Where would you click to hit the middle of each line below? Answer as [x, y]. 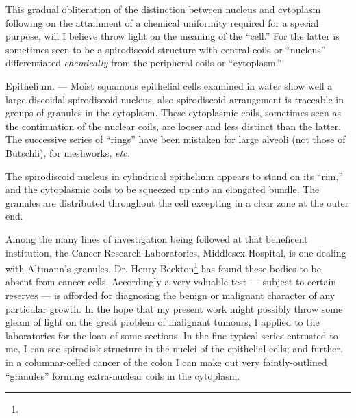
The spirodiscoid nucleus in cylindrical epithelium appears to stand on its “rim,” [174, 175]
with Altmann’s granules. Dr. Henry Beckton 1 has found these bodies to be [163, 267]
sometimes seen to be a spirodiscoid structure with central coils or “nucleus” [166, 49]
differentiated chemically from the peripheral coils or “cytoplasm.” [144, 63]
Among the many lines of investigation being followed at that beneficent [157, 238]
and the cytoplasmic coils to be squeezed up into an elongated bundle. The [163, 189]
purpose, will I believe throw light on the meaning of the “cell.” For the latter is [173, 36]
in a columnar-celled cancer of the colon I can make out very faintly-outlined [166, 362]
